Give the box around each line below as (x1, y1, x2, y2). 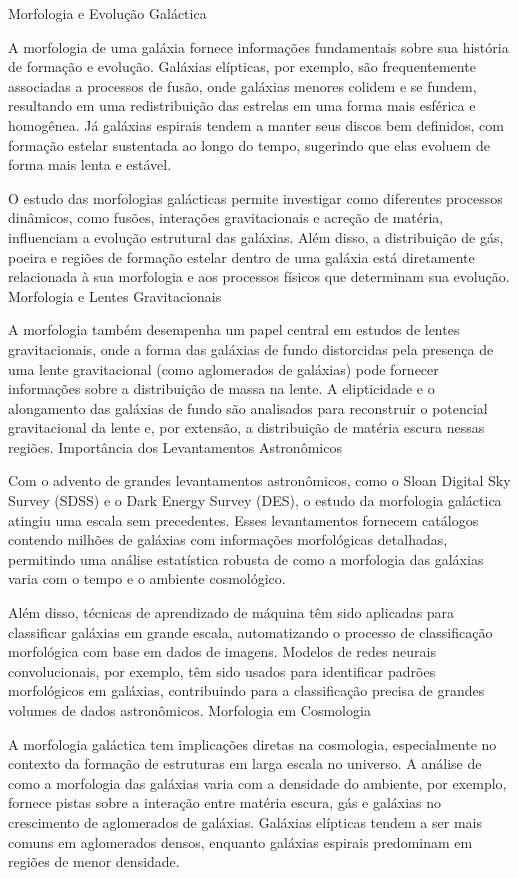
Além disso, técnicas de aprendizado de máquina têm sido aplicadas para (8, 602, 455, 623)
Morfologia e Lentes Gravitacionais (8, 285, 222, 306)
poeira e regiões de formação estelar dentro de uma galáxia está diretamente (8, 246, 475, 267)
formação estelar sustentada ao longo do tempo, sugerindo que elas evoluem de (8, 134, 490, 155)
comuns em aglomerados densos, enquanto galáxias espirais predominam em (8, 831, 473, 852)
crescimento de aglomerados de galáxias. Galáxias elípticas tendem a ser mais (8, 811, 482, 832)
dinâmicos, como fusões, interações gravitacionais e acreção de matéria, (8, 207, 444, 228)
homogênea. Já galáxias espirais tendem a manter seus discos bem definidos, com (8, 114, 504, 135)
